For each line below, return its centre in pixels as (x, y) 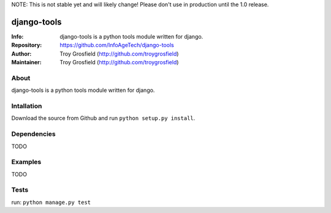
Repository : (27, 45)
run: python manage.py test (51, 202)
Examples (26, 162)
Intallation (27, 106)
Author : (21, 54)
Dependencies (34, 134)
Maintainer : (27, 62)
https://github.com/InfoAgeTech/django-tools (117, 45)
